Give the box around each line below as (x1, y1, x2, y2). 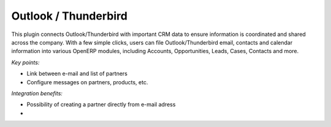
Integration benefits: (11, 89, 63, 97)
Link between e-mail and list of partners (26, 70, 128, 78)
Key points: (11, 59, 40, 66)
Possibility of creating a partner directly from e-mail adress (26, 101, 176, 108)
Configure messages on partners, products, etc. (26, 78, 148, 85)
